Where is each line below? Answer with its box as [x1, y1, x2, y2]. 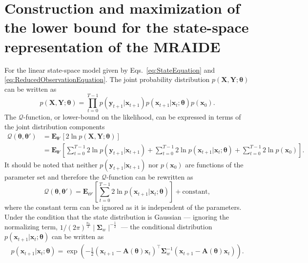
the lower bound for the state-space [4, 17, 249, 37]
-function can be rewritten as [106, 171, 193, 182]
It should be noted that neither [4, 159, 98, 169]
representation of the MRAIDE [4, 36, 221, 56]
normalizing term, [4, 222, 58, 232]
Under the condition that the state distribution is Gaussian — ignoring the [4, 211, 229, 222]
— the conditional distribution [121, 222, 212, 232]
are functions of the [185, 159, 244, 169]
